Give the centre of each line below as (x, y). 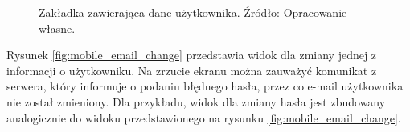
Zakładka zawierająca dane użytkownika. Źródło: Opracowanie (193, 12)
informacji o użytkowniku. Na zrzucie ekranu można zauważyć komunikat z (192, 70)
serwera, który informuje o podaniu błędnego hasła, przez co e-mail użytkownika (205, 86)
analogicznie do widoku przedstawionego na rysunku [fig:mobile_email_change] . (204, 117)
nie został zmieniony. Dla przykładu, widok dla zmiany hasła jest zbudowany (196, 101)
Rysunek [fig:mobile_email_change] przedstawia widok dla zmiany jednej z (192, 55)
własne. (57, 28)
